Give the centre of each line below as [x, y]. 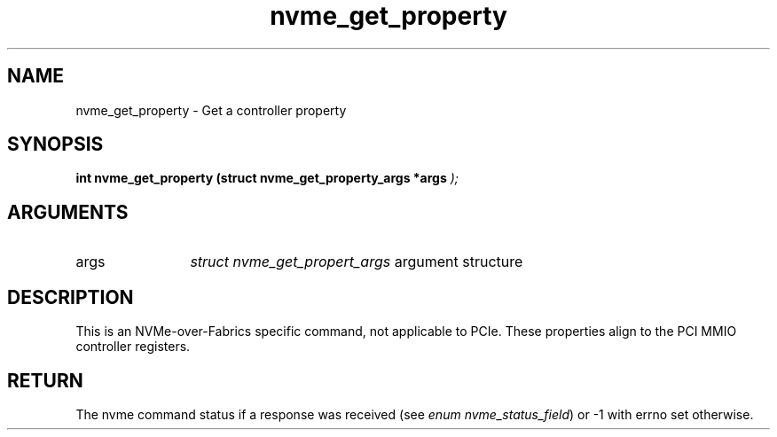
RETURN [45, 380]
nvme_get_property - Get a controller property [211, 110]
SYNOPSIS [55, 144]
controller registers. [133, 347]
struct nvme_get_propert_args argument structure [357, 262]
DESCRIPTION [71, 297]
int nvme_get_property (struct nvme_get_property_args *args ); [267, 178]
